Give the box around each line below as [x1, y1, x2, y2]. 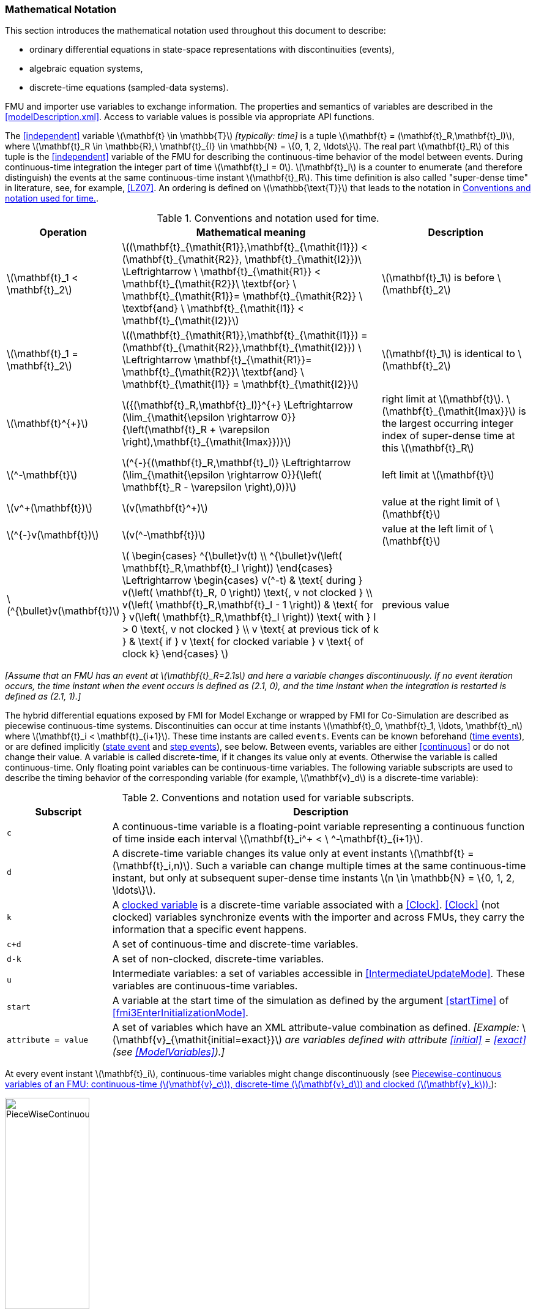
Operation [39, 226, 87, 239]
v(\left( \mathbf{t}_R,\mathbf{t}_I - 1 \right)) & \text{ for [122, 598, 374, 611]
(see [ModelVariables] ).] [112, 1046, 225, 1059]
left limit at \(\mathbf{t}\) [382, 469, 494, 481]
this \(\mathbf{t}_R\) [382, 442, 474, 455]
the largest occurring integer [382, 417, 514, 430]
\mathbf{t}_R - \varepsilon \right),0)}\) [122, 481, 297, 494]
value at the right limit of [382, 496, 494, 508]
